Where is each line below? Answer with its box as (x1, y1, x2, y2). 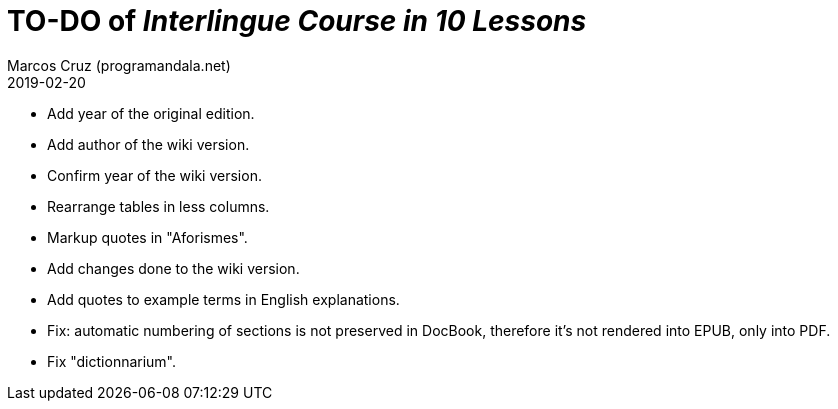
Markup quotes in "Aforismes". (47, 228, 248, 246)
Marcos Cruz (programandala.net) (7, 56, 231, 74)
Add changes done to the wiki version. (47, 259, 300, 277)
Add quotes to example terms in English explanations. (47, 290, 400, 308)
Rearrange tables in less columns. (47, 197, 270, 215)
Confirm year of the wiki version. (47, 166, 262, 184)
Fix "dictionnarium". (47, 352, 177, 370)
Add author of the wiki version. (47, 135, 250, 153)
